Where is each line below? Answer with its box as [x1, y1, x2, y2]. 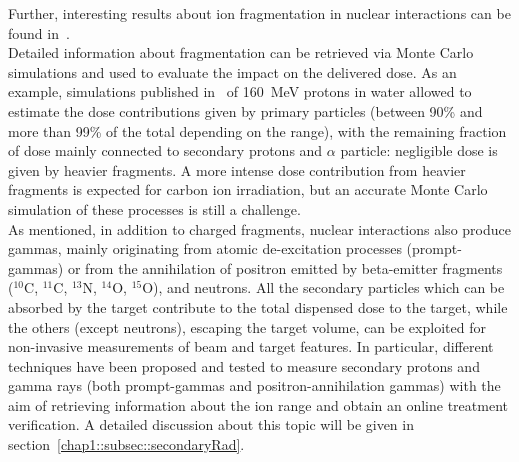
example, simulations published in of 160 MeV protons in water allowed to [8, 81, 472, 102]
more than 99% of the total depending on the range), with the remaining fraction [8, 120, 507, 141]
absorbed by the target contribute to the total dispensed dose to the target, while [8, 296, 508, 317]
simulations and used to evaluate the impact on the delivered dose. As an [8, 61, 457, 82]
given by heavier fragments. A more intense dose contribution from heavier [8, 159, 466, 180]
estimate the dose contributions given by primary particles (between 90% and [8, 100, 483, 121]
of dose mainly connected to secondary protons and [8, 140, 323, 161]
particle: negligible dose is [340, 140, 498, 161]
